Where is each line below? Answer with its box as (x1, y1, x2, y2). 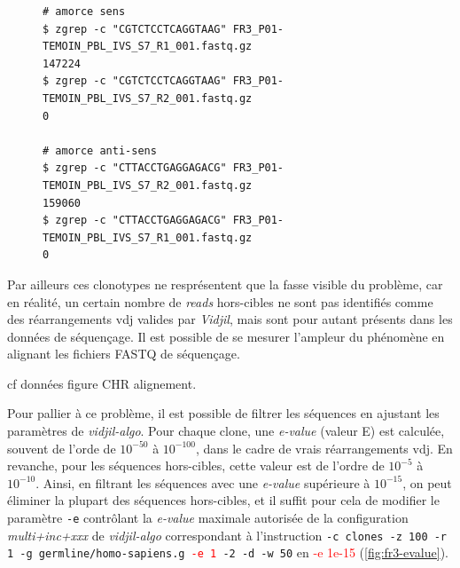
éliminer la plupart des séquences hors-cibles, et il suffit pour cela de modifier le (7, 491, 440, 509)
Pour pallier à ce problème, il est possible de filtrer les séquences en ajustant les (7, 404, 440, 422)
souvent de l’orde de (7, 438, 116, 457)
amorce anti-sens (55, 144, 157, 157)
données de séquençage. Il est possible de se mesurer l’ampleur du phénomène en (7, 327, 445, 345)
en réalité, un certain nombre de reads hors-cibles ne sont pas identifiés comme (7, 292, 433, 311)
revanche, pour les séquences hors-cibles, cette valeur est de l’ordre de (7, 456, 385, 475)
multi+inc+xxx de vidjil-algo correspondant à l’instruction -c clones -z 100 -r (7, 525, 448, 544)
